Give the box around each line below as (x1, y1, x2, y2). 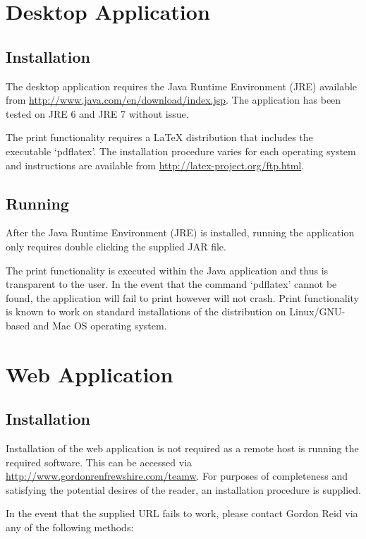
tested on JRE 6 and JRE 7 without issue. (6, 106, 189, 121)
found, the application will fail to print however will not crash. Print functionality (6, 290, 360, 305)
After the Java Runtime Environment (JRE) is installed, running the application (6, 225, 355, 240)
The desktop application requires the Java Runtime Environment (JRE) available (6, 78, 358, 93)
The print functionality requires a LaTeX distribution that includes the (6, 130, 313, 145)
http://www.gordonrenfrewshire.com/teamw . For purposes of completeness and (6, 468, 348, 483)
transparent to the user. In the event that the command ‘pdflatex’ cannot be (6, 277, 337, 291)
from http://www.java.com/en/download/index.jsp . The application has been (6, 92, 341, 107)
